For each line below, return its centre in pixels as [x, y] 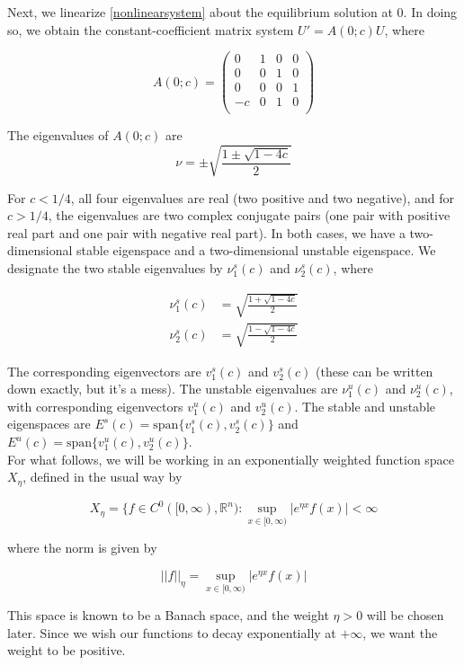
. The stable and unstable [365, 406]
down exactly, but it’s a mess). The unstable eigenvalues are [173, 389]
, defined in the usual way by [103, 477]
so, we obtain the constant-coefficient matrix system [151, 29]
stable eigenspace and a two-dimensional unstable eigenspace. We [256, 250]
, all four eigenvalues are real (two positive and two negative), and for [262, 197]
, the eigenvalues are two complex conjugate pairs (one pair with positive [249, 215]
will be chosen [405, 615]
